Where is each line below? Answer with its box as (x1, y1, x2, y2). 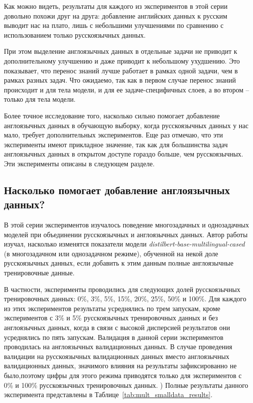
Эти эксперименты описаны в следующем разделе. (4, 158, 155, 168)
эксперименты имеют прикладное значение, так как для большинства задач (4, 139, 228, 149)
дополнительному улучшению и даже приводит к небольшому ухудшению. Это (4, 55, 240, 66)
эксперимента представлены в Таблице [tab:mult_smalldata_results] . (4, 389, 213, 400)
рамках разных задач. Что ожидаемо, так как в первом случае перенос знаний (4, 75, 236, 85)
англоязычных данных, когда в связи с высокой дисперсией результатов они (4, 322, 230, 333)
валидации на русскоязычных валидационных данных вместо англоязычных (4, 351, 230, 361)
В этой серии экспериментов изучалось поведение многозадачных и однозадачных (4, 220, 249, 230)
